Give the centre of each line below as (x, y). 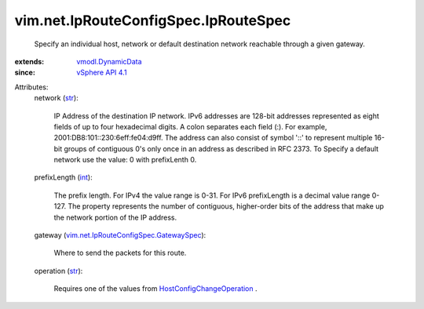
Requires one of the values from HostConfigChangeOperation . (156, 289)
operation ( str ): (58, 271)
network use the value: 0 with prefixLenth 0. (125, 160)
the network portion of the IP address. (115, 217)
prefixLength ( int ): (64, 177)
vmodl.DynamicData (109, 61)
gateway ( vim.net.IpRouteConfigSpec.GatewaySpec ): (120, 235)
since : (25, 73)
